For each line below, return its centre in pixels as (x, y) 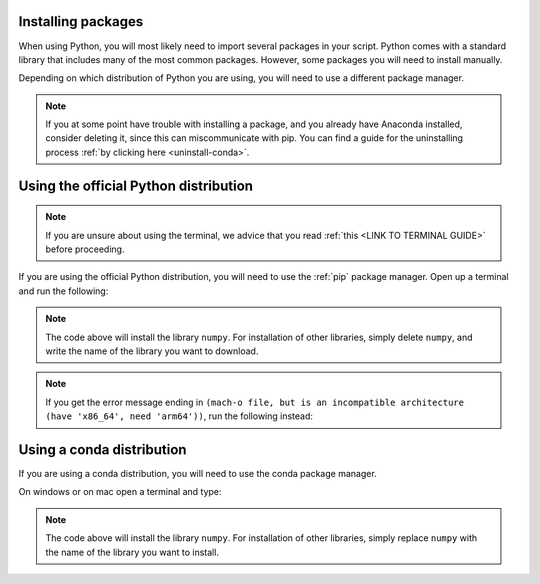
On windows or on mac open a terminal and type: (120, 492)
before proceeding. (85, 249)
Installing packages (81, 21)
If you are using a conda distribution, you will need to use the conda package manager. (197, 474)
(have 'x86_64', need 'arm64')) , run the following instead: (179, 416)
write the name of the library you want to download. (152, 351)
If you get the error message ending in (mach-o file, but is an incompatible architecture (255, 402)
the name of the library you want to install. (132, 552)
